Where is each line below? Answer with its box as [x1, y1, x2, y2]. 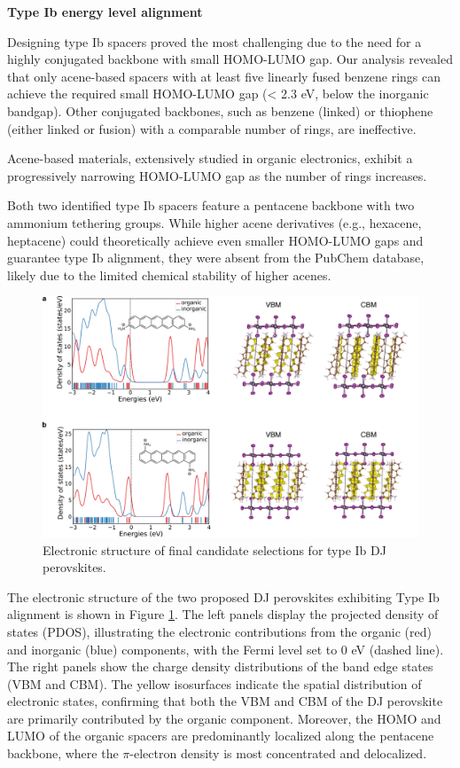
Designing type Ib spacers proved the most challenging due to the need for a [7, 32, 422, 51]
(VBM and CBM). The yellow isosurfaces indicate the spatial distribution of [7, 674, 422, 693]
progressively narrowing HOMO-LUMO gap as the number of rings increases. [7, 166, 427, 184]
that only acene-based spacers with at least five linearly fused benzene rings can [7, 67, 441, 85]
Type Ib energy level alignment [7, 3, 203, 20]
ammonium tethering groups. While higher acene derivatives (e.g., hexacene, [7, 213, 422, 231]
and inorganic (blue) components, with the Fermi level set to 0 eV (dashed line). [7, 639, 444, 658]
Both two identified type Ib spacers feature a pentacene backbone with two [7, 196, 415, 215]
